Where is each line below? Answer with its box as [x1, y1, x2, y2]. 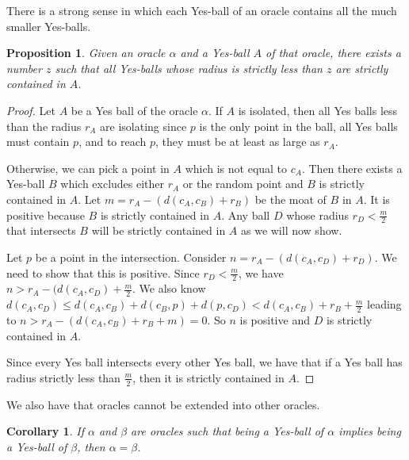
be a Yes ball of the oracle [71, 102, 198, 118]
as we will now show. [240, 222, 342, 239]
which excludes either [60, 175, 165, 192]
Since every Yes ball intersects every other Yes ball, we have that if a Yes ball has [6, 354, 403, 370]
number [6, 59, 42, 76]
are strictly [335, 59, 388, 76]
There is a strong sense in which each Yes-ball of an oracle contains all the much [6, 2, 397, 18]
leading [367, 296, 402, 312]
